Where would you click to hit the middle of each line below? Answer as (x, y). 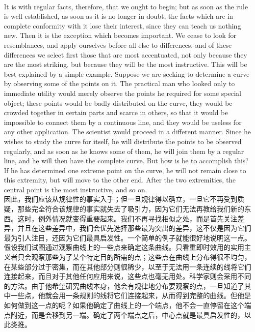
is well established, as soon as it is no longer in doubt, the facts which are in (119, 16)
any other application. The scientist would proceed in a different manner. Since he (127, 132)
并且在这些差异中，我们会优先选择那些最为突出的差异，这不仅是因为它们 (134, 228)
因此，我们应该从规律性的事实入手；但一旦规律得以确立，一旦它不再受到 (121, 199)
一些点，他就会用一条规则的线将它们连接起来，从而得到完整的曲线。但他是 (131, 295)
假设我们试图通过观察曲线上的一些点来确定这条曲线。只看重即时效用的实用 (124, 247)
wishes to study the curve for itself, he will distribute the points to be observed (123, 141)
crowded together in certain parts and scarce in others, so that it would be (116, 112)
